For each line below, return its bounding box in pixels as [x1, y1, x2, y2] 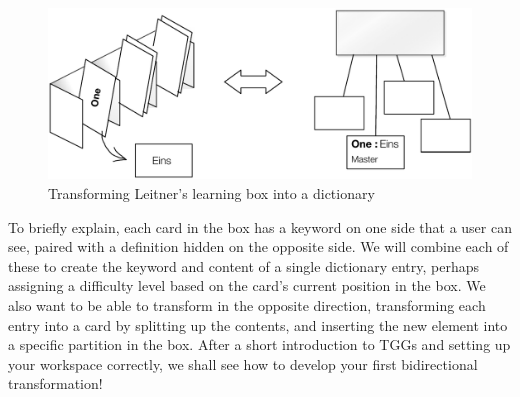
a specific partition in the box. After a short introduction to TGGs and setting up [8, 334, 511, 355]
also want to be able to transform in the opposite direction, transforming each [8, 294, 486, 315]
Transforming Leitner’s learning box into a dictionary [48, 183, 375, 204]
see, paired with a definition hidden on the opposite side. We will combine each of [8, 236, 509, 257]
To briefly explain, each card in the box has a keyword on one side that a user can [8, 216, 512, 237]
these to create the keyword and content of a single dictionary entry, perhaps [8, 255, 479, 276]
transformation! [8, 373, 103, 394]
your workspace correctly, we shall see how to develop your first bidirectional [8, 353, 478, 374]
